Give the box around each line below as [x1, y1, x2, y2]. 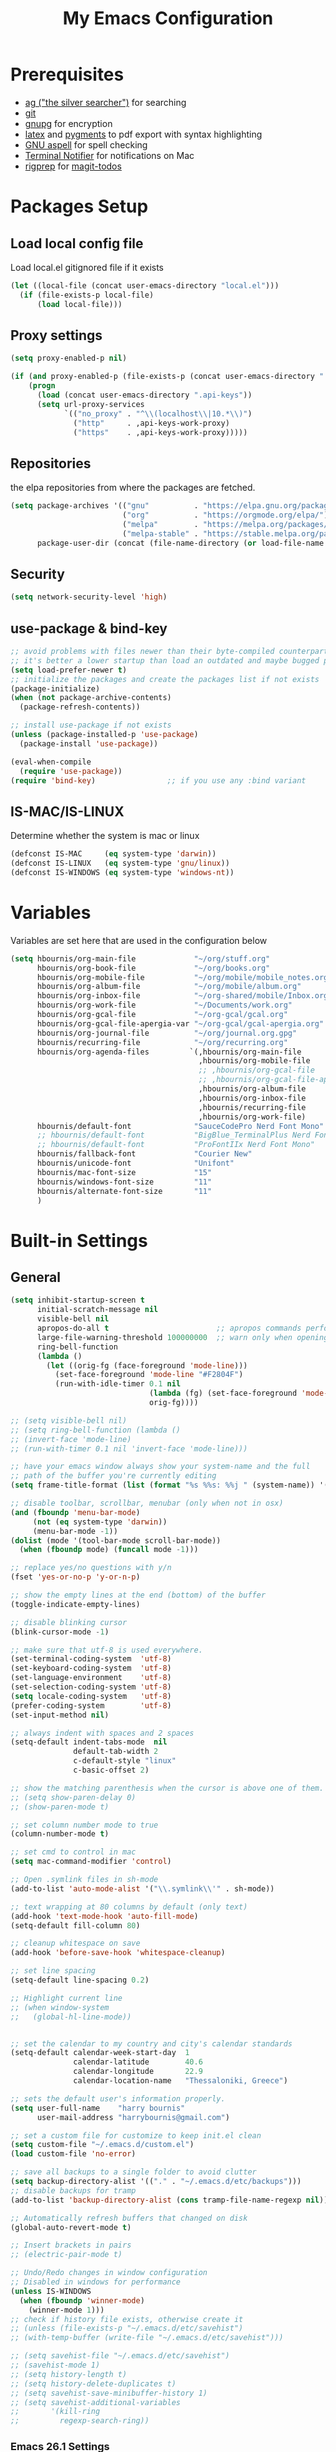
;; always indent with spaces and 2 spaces [10, 1728, 195, 1738]
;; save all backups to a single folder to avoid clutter [10, 2167, 257, 2177]
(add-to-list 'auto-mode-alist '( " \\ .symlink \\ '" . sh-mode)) [10, 1883, 275, 1894]
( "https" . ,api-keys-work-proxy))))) [73, 427, 248, 437]
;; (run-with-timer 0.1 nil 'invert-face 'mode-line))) [10, 1443, 248, 1454]
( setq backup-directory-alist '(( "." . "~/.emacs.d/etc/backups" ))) [10, 2177, 302, 2187]
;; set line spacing [10, 1966, 97, 1976]
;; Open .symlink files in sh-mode [10, 1875, 159, 1885]
